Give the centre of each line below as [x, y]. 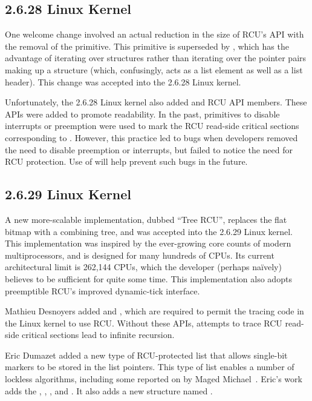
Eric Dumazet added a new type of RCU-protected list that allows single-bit [146, 355]
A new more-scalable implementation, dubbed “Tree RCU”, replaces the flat [146, 219]
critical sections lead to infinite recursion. [98, 335]
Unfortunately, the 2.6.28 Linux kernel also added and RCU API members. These [156, 102]
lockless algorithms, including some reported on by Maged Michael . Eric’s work [154, 379]
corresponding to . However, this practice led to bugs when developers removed [151, 137]
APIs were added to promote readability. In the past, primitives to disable [142, 114]
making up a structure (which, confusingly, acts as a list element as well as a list [154, 69]
